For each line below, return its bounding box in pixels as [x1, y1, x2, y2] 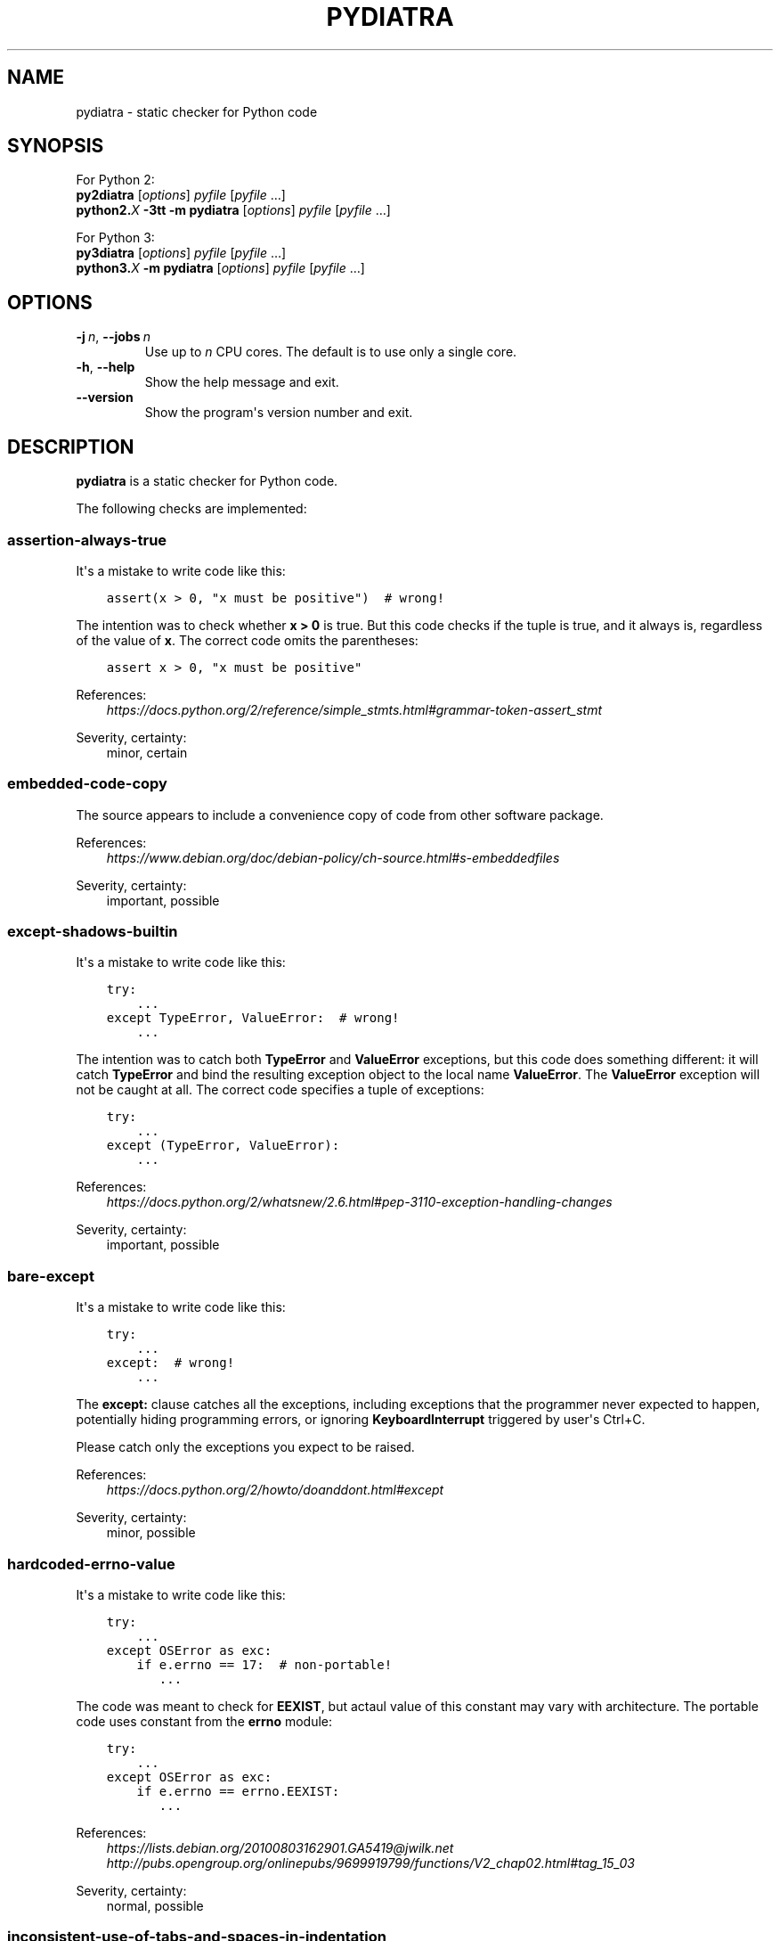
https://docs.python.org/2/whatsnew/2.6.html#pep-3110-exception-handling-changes [106, 1194, 613, 1210]
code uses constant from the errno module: [76, 1713, 333, 1729]
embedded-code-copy [7, 774, 167, 793]
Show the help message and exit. [144, 374, 339, 390]
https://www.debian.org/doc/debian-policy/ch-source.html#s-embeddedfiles [106, 849, 560, 865]
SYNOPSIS [7, 135, 104, 158]
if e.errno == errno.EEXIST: [136, 1783, 340, 1798]
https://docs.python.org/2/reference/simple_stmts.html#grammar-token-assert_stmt [106, 701, 603, 717]
